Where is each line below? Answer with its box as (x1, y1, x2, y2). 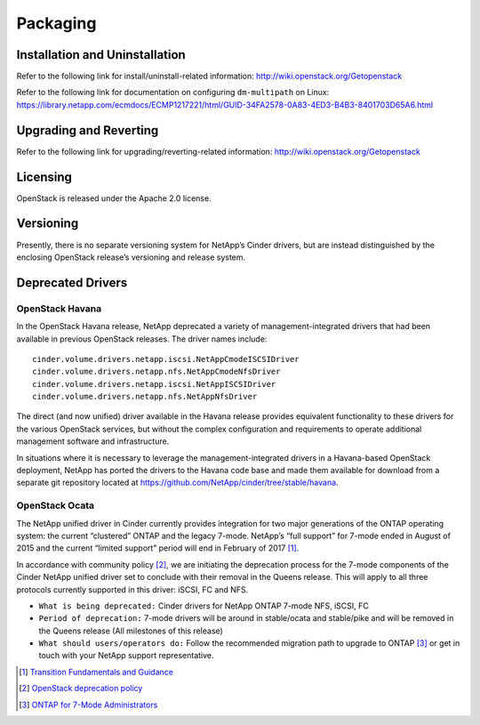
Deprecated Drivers (16, 275, 128, 290)
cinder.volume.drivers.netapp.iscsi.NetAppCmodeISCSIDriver (32, 354, 300, 364)
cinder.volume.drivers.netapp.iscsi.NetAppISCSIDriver (32, 379, 276, 389)
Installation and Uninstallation (16, 47, 186, 62)
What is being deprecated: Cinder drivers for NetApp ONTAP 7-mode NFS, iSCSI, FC (38, 600, 369, 611)
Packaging (16, 13, 97, 33)
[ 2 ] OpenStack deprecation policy (19, 683, 143, 694)
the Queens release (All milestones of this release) (38, 625, 224, 636)
